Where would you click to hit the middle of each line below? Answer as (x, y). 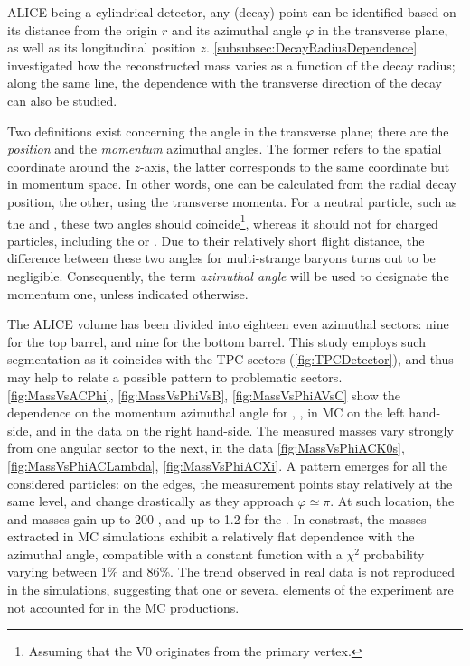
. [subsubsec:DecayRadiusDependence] (311, 47)
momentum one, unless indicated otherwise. (128, 293)
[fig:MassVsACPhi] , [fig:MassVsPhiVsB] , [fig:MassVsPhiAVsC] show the (204, 394)
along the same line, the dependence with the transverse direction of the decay (225, 83)
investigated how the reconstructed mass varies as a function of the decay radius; (231, 65)
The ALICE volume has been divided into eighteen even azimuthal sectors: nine (228, 324)
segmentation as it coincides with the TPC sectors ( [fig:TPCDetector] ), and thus (230, 359)
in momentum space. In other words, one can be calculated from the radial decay (232, 184)
